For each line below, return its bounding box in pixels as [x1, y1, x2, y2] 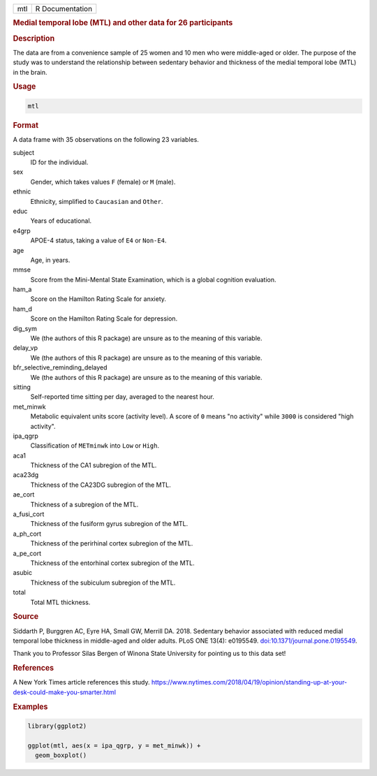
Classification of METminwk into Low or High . [30, 441, 160, 450]
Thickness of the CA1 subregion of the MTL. [30, 461, 157, 469]
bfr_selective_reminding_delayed [13, 363, 108, 372]
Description [13, 34, 55, 43]
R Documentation [35, 4, 93, 13]
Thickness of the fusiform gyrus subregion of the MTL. [30, 520, 188, 528]
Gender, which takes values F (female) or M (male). [30, 177, 176, 186]
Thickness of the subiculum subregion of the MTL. [30, 578, 176, 587]
